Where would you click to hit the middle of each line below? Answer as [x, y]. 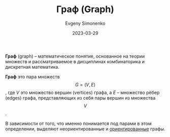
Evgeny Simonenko [85, 23]
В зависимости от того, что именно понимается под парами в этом [79, 123]
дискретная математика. [32, 67]
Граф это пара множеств [32, 76]
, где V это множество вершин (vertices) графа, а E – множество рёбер [82, 93]
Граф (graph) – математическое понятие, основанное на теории [75, 56]
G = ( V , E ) [85, 84]
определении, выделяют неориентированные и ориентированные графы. [85, 129]
